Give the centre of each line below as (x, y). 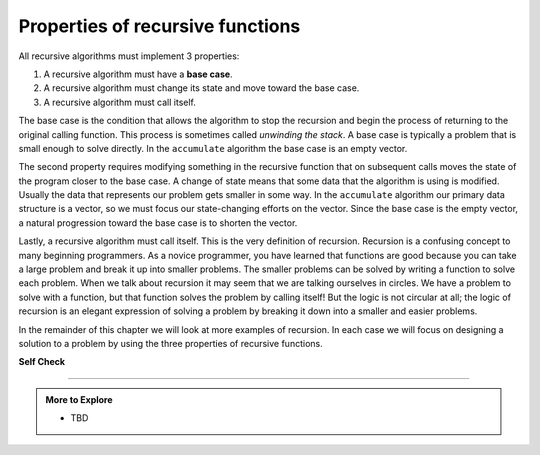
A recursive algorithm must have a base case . (138, 74)
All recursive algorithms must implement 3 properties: (129, 56)
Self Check (41, 362)
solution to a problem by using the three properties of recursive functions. (171, 343)
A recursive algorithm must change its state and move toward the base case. (201, 88)
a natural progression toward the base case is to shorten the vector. (158, 222)
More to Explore (79, 399)
